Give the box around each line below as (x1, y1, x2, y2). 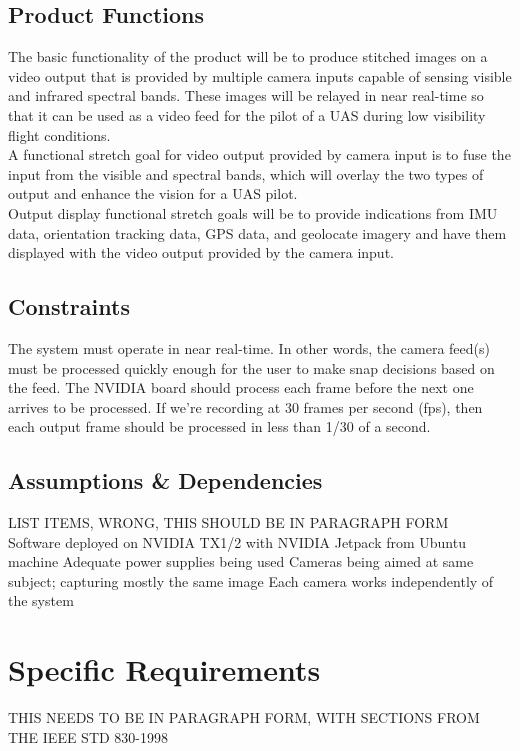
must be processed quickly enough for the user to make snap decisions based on (8, 357, 495, 378)
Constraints (8, 291, 130, 322)
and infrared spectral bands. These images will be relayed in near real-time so (8, 85, 484, 106)
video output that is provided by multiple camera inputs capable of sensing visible (8, 65, 512, 86)
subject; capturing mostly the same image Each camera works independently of (8, 570, 494, 591)
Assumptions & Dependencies (8, 465, 323, 496)
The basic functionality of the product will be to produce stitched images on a (8, 46, 488, 67)
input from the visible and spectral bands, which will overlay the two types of (8, 163, 484, 184)
